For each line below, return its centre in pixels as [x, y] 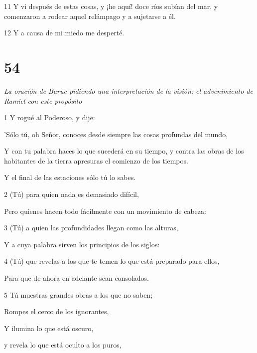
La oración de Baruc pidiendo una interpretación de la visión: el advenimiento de [128, 90]
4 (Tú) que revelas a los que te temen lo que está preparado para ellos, [112, 261]
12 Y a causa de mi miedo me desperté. [64, 33]
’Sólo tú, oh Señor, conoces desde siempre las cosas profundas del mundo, [116, 134]
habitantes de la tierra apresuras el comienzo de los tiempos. [96, 160]
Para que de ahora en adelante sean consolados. [76, 278]
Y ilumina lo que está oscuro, [49, 328]
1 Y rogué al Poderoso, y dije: [50, 117]
